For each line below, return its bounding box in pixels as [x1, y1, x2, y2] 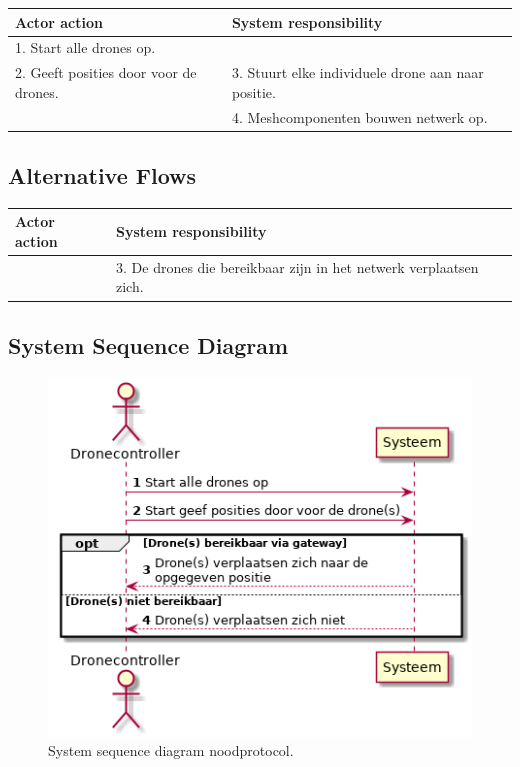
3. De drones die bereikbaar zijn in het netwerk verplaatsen [116, 256, 479, 277]
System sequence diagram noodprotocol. [48, 740, 294, 761]
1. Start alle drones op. [15, 37, 156, 58]
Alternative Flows [8, 160, 197, 191]
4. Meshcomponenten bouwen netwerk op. [231, 106, 488, 127]
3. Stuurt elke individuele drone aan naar [231, 62, 484, 83]
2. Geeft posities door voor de [15, 62, 197, 83]
